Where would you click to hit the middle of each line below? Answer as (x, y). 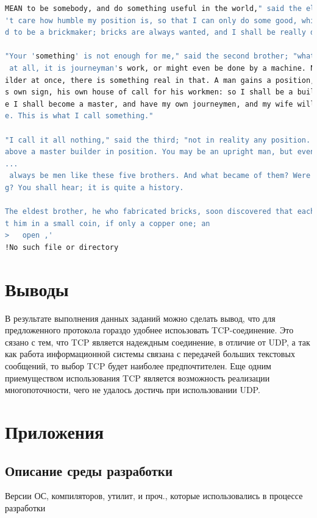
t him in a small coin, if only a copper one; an (108, 223)
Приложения (55, 431)
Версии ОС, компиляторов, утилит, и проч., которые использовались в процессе (154, 496)
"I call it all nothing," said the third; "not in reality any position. (158, 140)
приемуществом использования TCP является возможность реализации (137, 378)
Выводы (37, 289)
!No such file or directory (62, 247)
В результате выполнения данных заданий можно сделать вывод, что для (140, 318)
